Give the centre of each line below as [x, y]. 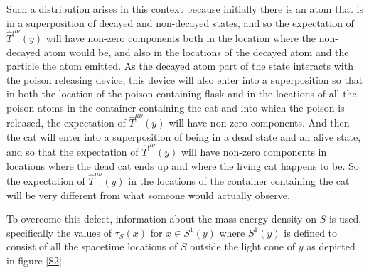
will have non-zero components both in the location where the [181, 37]
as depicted [331, 246]
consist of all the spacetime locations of [92, 246]
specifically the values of [59, 232]
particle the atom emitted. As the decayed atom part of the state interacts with [180, 66]
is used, [345, 219]
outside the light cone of [242, 246]
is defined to [311, 232]
